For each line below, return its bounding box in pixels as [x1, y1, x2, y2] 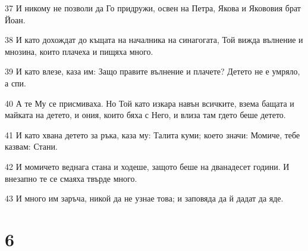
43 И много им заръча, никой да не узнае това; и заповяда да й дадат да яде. [5, 192, 284, 204]
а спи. [5, 76, 26, 89]
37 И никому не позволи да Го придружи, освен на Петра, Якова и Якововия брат [5, 2, 301, 14]
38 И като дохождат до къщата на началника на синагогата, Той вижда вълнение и [5, 33, 303, 46]
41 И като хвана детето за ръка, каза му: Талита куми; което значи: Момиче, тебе [5, 128, 300, 141]
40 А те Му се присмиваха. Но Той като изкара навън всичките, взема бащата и [5, 97, 294, 109]
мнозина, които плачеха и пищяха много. [5, 45, 153, 57]
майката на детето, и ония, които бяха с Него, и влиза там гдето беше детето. [5, 109, 286, 121]
